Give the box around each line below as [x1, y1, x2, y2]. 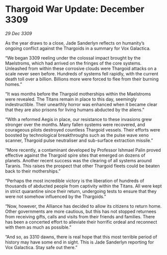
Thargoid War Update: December [5, 3, 145, 15]
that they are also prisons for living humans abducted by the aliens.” [5, 107, 145, 113]
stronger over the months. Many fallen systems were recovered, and [5, 122, 146, 127]
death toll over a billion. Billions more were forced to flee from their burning [5, 76, 159, 82]
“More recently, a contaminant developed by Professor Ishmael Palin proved [5, 147, 161, 153]
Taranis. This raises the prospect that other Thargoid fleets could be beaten [5, 163, 160, 169]
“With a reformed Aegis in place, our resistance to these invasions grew [5, 116, 152, 122]
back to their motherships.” [5, 168, 61, 174]
